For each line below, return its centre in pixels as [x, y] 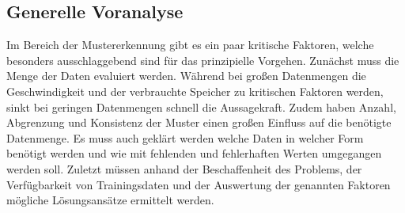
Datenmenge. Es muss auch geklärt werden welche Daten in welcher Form [185, 137]
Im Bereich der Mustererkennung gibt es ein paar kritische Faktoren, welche [190, 45]
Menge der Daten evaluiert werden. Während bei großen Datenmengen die [186, 76]
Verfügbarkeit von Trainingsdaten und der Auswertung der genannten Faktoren [199, 184]
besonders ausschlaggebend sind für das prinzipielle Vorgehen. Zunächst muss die [203, 60]
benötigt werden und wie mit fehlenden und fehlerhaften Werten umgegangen [194, 153]
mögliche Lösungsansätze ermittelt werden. [110, 200]
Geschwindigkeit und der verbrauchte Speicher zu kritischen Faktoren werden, [195, 91]
